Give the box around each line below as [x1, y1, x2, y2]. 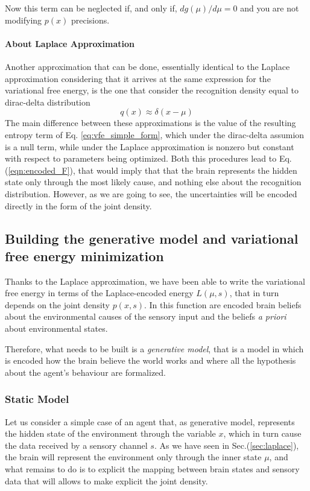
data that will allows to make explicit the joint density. [5, 474, 208, 487]
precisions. [71, 13, 110, 26]
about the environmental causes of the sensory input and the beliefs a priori [5, 310, 286, 323]
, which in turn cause [223, 427, 302, 440]
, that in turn [229, 287, 279, 299]
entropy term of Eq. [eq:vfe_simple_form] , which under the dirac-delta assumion [5, 128, 305, 141]
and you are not [240, 2, 299, 14]
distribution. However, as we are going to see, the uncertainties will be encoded [5, 187, 297, 200]
